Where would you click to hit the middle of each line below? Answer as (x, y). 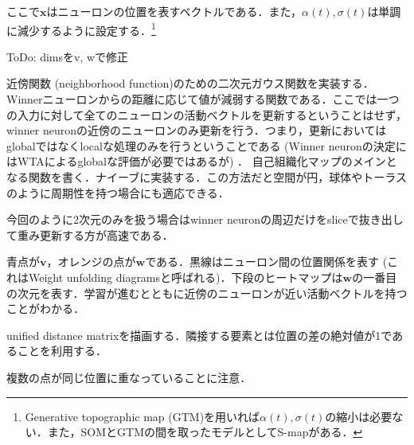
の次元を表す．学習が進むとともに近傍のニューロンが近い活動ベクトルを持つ (207, 293)
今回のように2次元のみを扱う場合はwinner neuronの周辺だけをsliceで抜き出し (205, 219)
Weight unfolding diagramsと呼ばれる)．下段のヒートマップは (186, 277)
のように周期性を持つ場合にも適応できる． (118, 192)
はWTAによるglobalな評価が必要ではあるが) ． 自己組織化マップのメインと (202, 161)
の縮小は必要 (359, 416)
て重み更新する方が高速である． (90, 234)
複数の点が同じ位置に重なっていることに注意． (129, 377)
